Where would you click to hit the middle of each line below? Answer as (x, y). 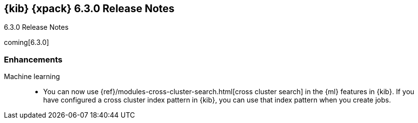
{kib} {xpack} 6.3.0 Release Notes (89, 9)
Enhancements (33, 59)
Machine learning (32, 77)
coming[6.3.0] (26, 42)
